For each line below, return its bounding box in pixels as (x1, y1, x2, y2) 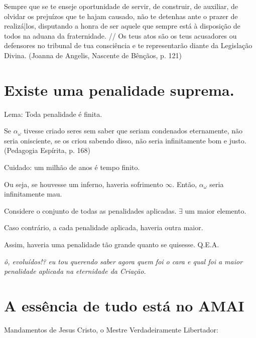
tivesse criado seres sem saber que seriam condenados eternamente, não (24, 125, 243, 136)
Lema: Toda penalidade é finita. (4, 108, 102, 119)
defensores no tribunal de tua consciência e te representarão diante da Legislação (4, 40, 252, 51)
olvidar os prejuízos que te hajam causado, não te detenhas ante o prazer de (4, 11, 238, 21)
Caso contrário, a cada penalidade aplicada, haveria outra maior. (4, 222, 203, 233)
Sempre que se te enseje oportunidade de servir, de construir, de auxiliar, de (4, 1, 238, 11)
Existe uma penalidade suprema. (4, 79, 234, 100)
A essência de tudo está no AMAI (4, 295, 244, 315)
